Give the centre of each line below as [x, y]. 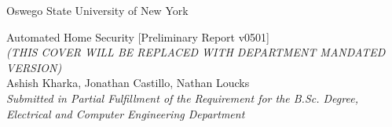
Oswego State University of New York [97, 10]
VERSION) [34, 67]
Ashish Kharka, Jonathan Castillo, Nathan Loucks [128, 83]
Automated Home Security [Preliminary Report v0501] [138, 36]
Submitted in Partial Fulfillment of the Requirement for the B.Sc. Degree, [182, 98]
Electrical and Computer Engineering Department [126, 113]
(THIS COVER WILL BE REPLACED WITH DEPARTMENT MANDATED [196, 52]
